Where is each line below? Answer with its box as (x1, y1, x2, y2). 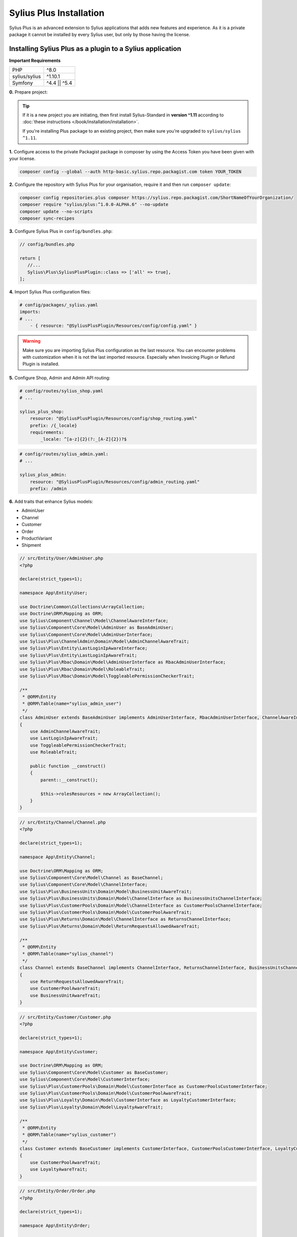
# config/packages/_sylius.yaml (19, 302, 99, 308)
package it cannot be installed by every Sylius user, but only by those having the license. (9, 31, 191, 37)
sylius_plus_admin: (19, 472, 67, 477)
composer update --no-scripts (19, 208, 93, 214)
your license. (9, 155, 36, 161)
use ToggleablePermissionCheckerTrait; (30, 742, 127, 748)
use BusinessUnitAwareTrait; (30, 993, 101, 998)
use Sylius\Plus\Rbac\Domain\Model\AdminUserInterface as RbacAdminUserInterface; (19, 660, 226, 665)
